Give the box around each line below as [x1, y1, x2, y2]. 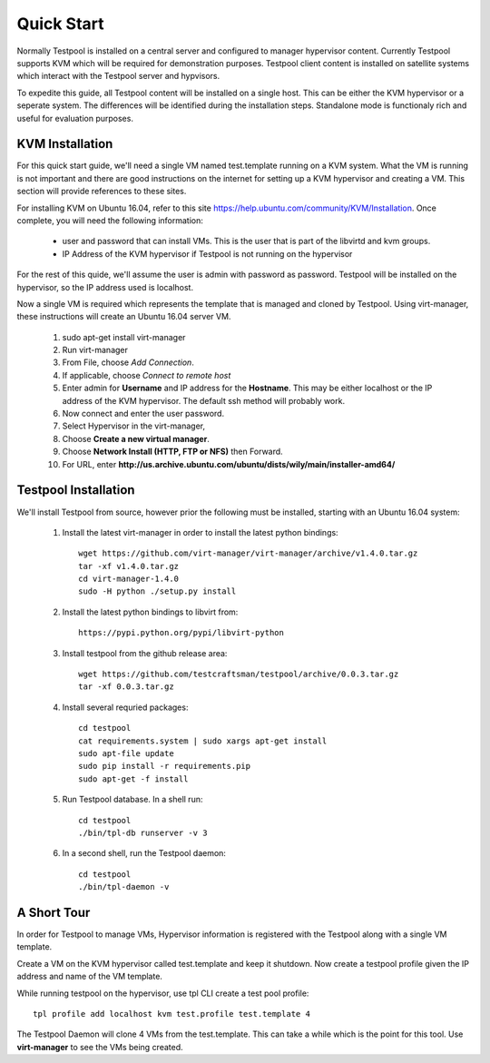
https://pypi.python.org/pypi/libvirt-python [78, 627, 285, 638]
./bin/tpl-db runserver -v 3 [78, 827, 208, 838]
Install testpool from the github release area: [62, 647, 228, 658]
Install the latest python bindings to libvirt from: [62, 606, 239, 617]
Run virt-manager [62, 345, 129, 356]
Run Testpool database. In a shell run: [62, 794, 203, 805]
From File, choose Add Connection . [62, 357, 194, 368]
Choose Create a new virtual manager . [62, 433, 211, 444]
